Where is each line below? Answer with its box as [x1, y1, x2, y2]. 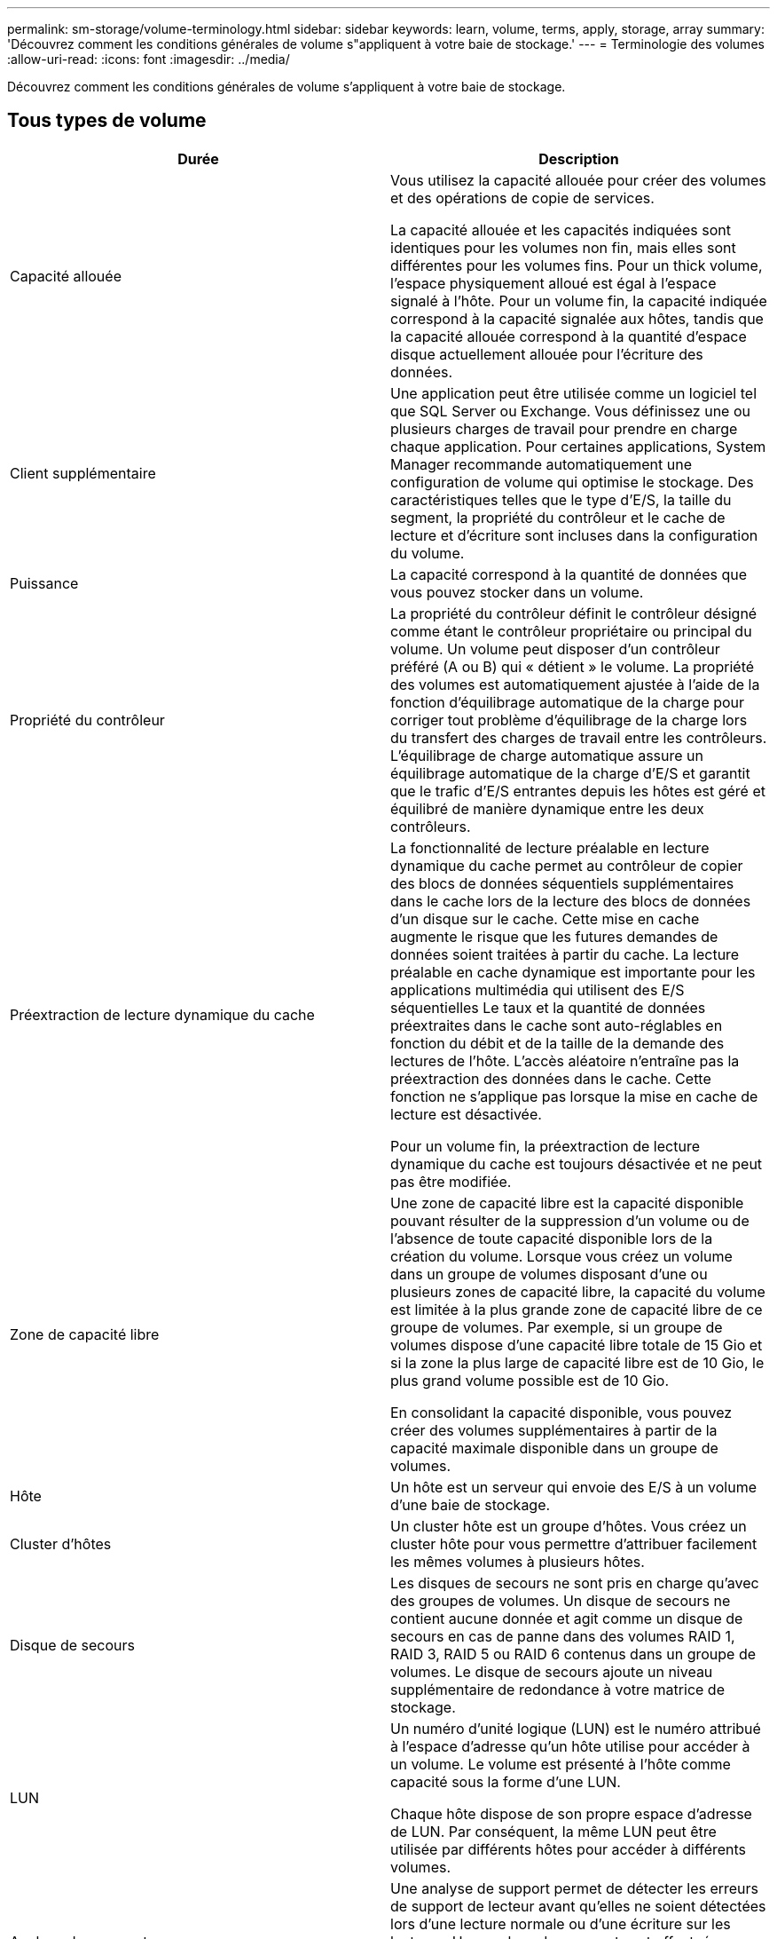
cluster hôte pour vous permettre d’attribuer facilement [390, 1534, 757, 1553]
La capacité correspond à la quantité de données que [390, 565, 748, 583]
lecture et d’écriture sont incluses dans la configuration [390, 526, 758, 544]
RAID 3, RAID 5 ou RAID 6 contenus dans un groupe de [390, 1644, 757, 1663]
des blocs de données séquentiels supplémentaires [390, 874, 734, 892]
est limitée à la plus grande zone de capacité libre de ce [390, 1300, 763, 1318]
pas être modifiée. [390, 1172, 512, 1191]
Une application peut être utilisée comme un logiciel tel [390, 384, 757, 402]
